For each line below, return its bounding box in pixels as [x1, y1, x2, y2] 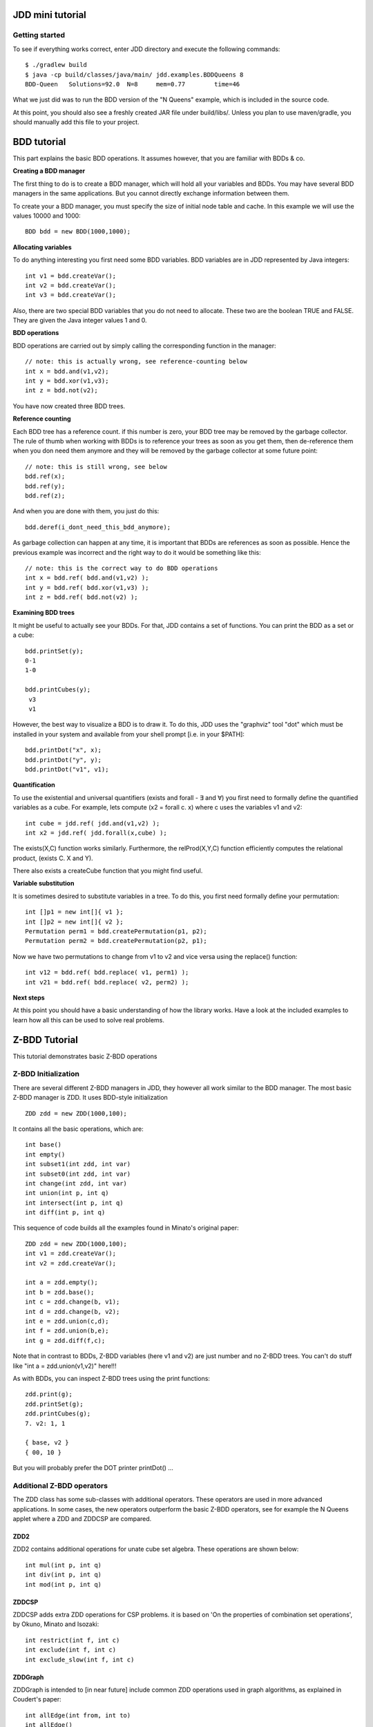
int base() [25, 1141, 62, 1149]
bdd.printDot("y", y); [25, 756, 102, 763]
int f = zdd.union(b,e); [25, 1327, 109, 1335]
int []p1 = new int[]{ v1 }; [25, 908, 124, 916]
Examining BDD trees [12, 609, 75, 617]
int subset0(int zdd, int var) [25, 1170, 131, 1178]
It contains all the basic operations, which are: [12, 1125, 144, 1133]
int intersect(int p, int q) [25, 1199, 124, 1207]
